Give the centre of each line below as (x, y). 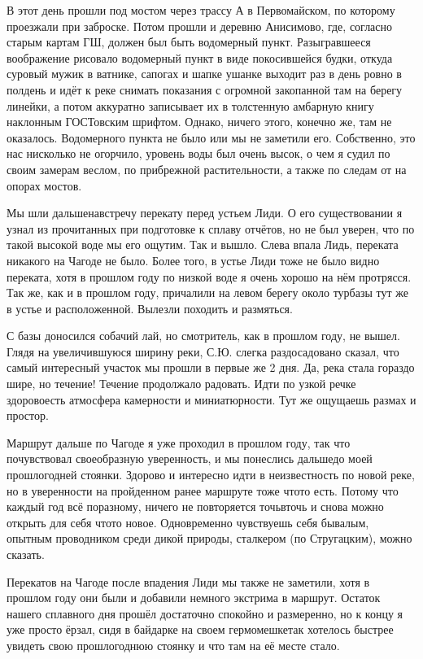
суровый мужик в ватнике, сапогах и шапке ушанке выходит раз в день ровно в (204, 74)
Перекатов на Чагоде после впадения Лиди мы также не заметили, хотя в (188, 581)
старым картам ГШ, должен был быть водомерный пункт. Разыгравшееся (189, 42)
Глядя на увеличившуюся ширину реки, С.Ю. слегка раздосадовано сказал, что (203, 351)
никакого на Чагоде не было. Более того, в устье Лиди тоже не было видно (193, 260)
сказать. (26, 554)
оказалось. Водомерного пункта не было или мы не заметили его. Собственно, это (211, 137)
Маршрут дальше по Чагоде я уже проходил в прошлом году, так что (179, 442)
